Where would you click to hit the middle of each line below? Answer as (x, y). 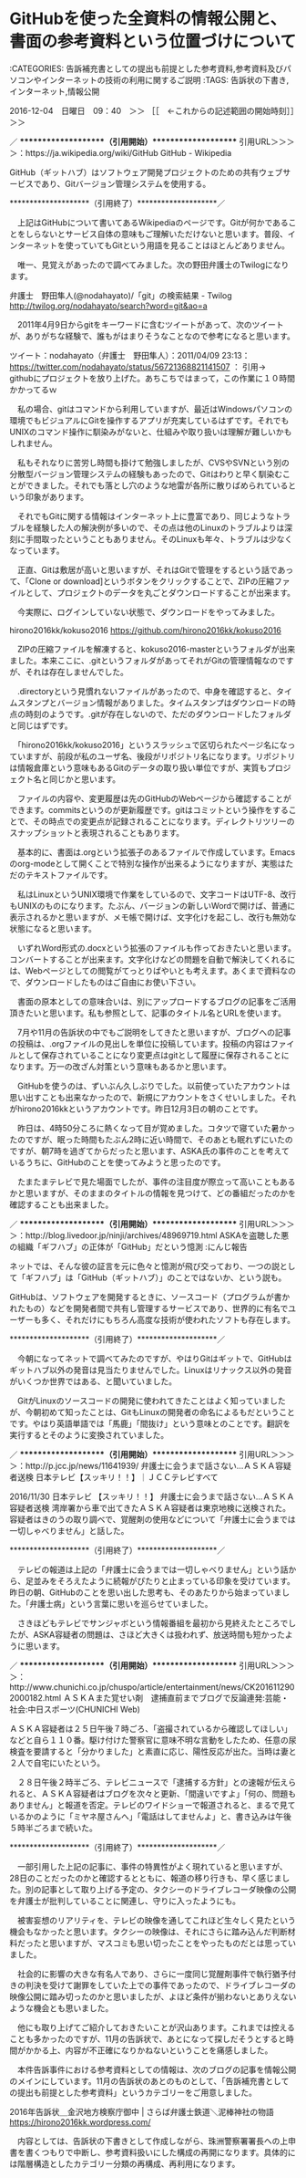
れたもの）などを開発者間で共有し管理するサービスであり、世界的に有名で (149, 1308)
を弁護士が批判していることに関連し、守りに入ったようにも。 (125, 1901)
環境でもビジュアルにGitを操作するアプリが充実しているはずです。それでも (149, 420)
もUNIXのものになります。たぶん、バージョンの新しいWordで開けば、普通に (153, 905)
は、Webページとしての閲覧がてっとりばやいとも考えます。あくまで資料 (145, 970)
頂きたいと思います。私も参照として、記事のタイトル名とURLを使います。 (148, 1013)
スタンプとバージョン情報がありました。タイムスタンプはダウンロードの (153, 703)
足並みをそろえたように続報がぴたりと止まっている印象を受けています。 (160, 1580)
